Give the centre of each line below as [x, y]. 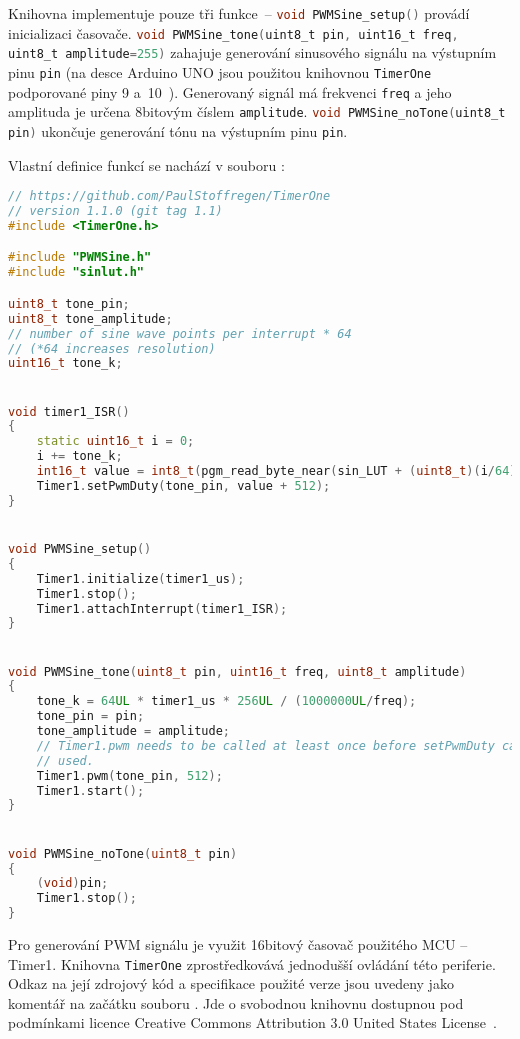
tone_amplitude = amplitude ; [133, 731]
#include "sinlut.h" [76, 272]
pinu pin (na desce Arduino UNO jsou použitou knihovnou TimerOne [220, 71]
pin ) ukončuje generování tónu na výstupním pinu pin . [178, 130]
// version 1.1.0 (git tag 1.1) [115, 211]
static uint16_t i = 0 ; [115, 441]
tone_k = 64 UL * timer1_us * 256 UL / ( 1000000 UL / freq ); [226, 701]
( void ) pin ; [72, 883]
